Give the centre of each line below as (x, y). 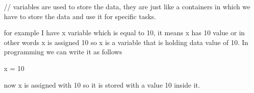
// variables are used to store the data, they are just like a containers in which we (127, 6)
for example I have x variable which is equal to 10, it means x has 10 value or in (125, 33)
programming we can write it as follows (63, 52)
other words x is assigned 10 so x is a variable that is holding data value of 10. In (126, 42)
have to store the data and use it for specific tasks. (80, 16)
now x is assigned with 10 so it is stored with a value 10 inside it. (102, 84)
